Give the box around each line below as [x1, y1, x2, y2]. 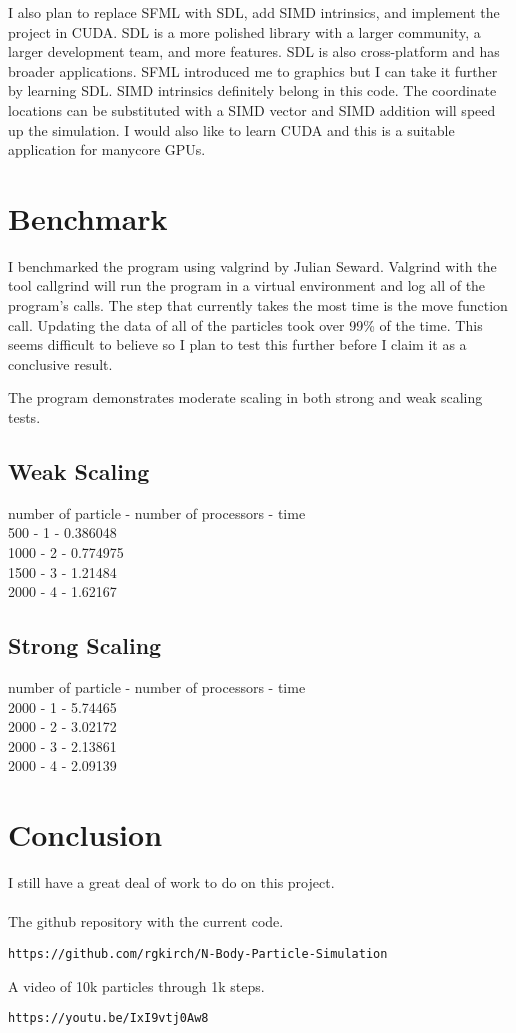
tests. [8, 407, 41, 428]
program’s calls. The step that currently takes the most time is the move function [8, 295, 508, 316]
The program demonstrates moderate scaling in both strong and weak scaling [8, 387, 483, 408]
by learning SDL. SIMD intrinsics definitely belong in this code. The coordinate [8, 80, 497, 101]
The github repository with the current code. [8, 911, 284, 932]
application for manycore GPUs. [8, 139, 206, 160]
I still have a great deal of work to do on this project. [8, 872, 335, 893]
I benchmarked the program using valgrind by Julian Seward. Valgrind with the [8, 255, 497, 276]
